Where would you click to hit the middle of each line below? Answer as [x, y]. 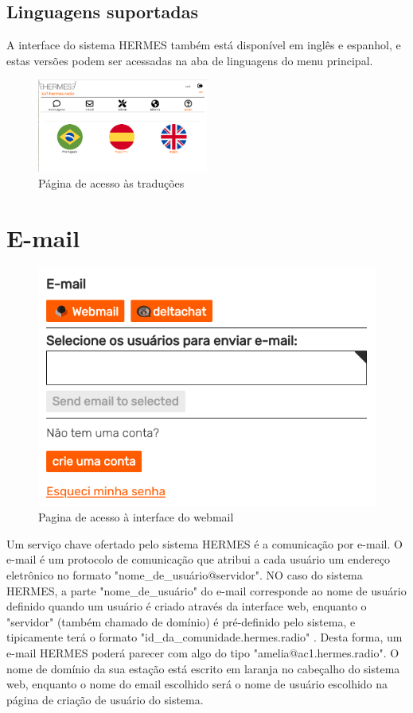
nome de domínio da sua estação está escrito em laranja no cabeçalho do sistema [203, 668]
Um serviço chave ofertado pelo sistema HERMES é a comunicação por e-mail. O [205, 543]
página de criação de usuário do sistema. [105, 699]
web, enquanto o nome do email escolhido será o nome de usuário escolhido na [197, 684]
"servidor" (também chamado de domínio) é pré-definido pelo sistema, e [181, 621]
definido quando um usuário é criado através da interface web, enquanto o [187, 606]
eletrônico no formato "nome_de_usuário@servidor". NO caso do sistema [185, 574]
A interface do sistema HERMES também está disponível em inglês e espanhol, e [204, 45]
